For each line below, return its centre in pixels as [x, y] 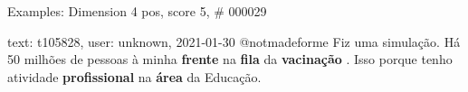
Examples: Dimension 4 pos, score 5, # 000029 [137, 11]
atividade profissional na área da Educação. [134, 76]
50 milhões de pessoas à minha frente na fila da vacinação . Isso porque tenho [230, 59]
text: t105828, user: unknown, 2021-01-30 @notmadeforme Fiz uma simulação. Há [234, 41]
